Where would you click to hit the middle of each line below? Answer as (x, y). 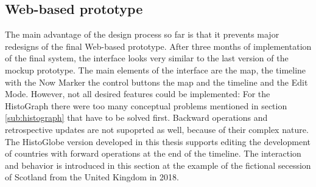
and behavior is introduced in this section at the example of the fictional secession (158, 165)
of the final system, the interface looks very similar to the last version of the (147, 58)
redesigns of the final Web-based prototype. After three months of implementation (158, 46)
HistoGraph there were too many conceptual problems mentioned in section (146, 105)
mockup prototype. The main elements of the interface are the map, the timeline (156, 70)
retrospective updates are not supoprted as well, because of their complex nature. (157, 129)
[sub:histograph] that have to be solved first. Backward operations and (136, 117)
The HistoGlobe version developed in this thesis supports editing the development (158, 141)
